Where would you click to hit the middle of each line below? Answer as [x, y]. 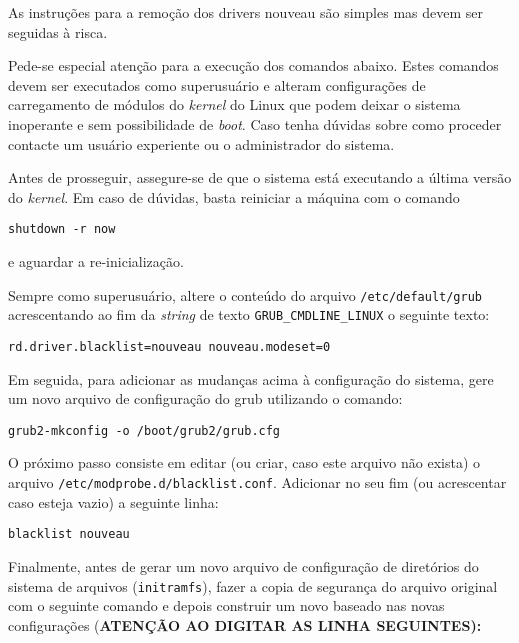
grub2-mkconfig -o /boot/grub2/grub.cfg [144, 430]
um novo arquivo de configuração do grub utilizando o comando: [205, 398]
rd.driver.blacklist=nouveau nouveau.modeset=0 [169, 346]
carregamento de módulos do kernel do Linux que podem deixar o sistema [234, 104]
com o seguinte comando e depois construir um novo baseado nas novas [226, 605]
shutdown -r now [62, 229]
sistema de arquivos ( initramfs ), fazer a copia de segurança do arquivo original [253, 585]
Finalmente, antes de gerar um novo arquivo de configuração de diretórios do [243, 565]
